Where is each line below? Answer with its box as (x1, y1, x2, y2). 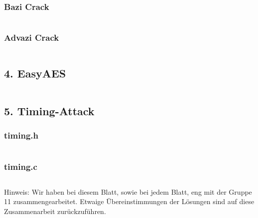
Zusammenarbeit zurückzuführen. (4, 206, 106, 217)
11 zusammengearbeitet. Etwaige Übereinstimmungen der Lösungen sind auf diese (4, 196, 255, 207)
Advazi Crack (4, 31, 59, 44)
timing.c (4, 160, 37, 172)
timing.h (4, 129, 38, 142)
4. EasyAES (4, 65, 66, 80)
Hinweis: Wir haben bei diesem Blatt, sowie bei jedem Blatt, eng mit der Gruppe (4, 186, 252, 197)
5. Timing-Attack (4, 103, 95, 119)
